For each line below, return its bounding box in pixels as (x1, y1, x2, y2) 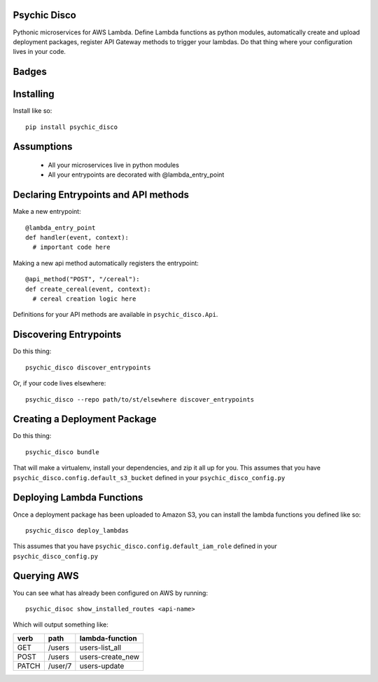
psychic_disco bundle (25, 448, 99, 456)
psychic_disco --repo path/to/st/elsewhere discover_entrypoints (25, 395, 255, 403)
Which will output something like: (13, 620, 108, 629)
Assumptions (13, 141, 73, 153)
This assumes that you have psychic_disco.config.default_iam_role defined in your (13, 542, 277, 550)
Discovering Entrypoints (13, 329, 122, 341)
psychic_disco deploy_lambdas (25, 526, 129, 534)
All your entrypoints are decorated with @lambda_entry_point (48, 170, 225, 179)
